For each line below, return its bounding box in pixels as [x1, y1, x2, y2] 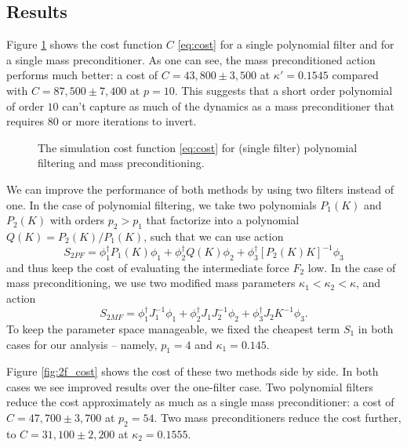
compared [332, 67, 379, 83]
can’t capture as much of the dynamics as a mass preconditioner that [62, 97, 394, 114]
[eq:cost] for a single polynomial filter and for [177, 36, 394, 53]
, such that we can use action [144, 227, 284, 244]
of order [6, 97, 44, 114]
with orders [49, 212, 105, 228]
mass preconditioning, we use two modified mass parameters [6, 274, 296, 291]
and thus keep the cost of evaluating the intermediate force [6, 259, 289, 275]
